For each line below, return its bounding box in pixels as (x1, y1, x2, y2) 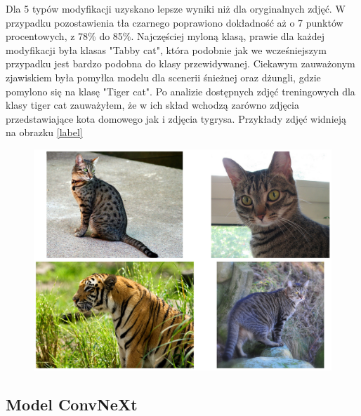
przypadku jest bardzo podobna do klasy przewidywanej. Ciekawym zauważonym (6, 56, 355, 71)
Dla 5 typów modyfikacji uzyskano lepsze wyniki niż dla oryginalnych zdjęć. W (6, 1, 346, 15)
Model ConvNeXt (6, 393, 138, 415)
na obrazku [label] (6, 125, 83, 140)
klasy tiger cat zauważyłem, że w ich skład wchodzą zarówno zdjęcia (6, 98, 299, 112)
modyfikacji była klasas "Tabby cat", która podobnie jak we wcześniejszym (6, 42, 327, 57)
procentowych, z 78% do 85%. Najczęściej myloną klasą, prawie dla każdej (6, 29, 325, 43)
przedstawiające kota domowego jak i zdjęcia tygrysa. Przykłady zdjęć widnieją (6, 111, 347, 126)
